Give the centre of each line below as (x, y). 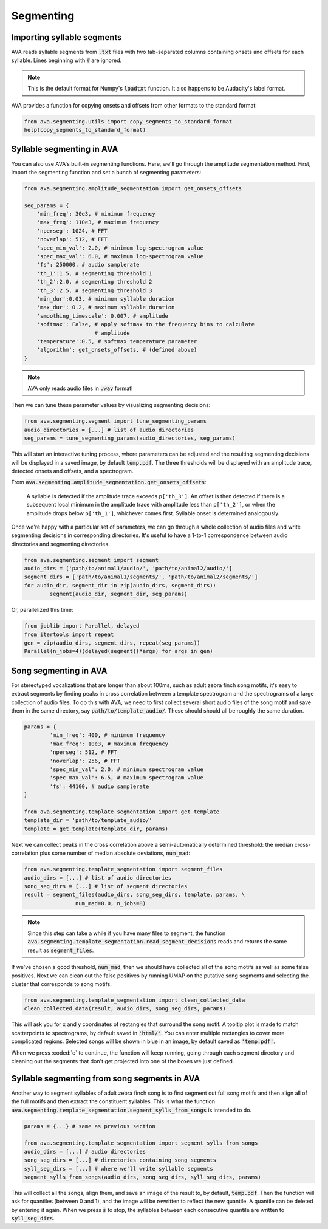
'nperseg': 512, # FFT (84, 752)
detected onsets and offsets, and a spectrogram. (72, 471)
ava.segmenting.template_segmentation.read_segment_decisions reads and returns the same (157, 942)
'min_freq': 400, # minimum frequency (107, 735)
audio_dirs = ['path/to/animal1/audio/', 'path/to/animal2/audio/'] (128, 569)
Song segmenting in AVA (59, 670)
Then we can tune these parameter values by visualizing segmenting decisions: (111, 405)
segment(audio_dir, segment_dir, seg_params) (118, 594)
